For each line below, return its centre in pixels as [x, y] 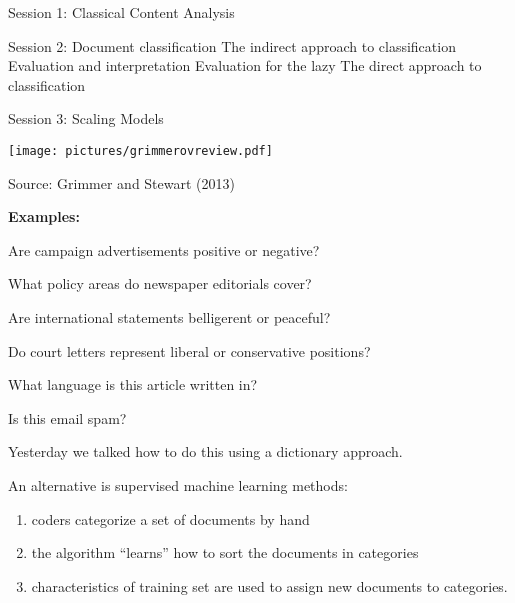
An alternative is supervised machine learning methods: [178, 484]
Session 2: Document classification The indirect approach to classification [232, 45]
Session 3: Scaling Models [86, 118]
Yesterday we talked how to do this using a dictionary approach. [205, 451]
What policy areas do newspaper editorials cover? [160, 283]
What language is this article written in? [133, 384]
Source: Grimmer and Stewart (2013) [121, 182]
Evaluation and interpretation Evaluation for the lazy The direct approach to [245, 65]
